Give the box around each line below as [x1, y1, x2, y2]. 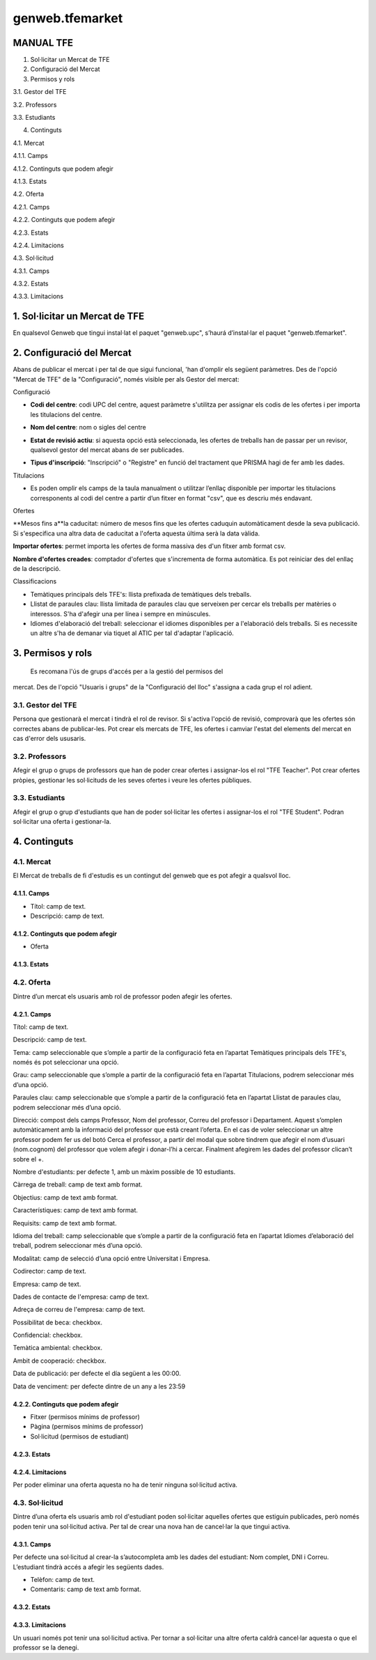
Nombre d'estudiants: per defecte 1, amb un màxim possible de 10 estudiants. [13, 1168, 236, 1176]
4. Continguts [13, 836, 74, 847]
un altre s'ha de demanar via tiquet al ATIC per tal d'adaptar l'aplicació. [30, 629, 235, 637]
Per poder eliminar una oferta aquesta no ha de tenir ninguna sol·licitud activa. [13, 1480, 238, 1489]
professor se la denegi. [13, 1643, 79, 1652]
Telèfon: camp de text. [30, 1575, 95, 1583]
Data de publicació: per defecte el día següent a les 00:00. [13, 1369, 181, 1378]
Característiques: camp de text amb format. [13, 1206, 139, 1214]
